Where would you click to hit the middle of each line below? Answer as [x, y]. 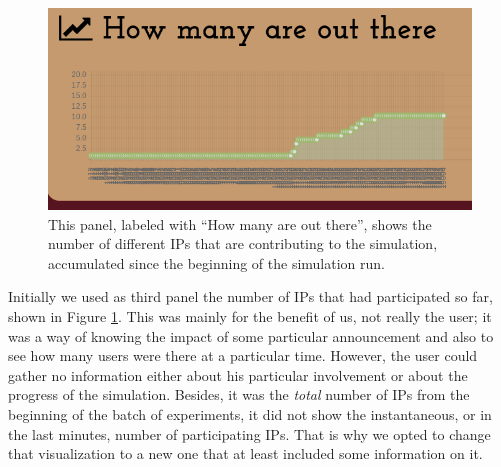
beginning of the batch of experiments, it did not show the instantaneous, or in [250, 413]
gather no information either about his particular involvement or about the [238, 374]
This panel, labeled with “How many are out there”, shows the [240, 223]
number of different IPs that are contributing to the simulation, [243, 243]
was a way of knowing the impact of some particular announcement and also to [251, 335]
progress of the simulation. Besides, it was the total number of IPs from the [239, 394]
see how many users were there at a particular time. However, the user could [243, 355]
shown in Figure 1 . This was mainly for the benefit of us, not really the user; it [250, 316]
